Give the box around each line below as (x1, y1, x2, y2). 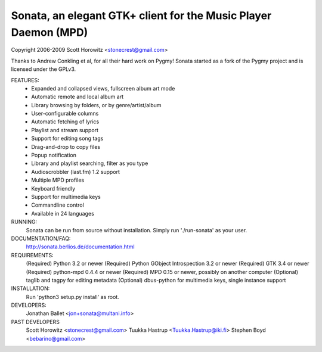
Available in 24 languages (31, 210, 95, 217)
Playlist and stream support (31, 126, 98, 133)
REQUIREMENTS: (11, 251, 54, 258)
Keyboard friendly (31, 185, 76, 192)
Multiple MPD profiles (31, 176, 85, 184)
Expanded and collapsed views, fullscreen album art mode (31, 85, 175, 92)
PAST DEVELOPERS (11, 318, 60, 325)
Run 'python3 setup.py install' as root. (26, 293, 119, 300)
